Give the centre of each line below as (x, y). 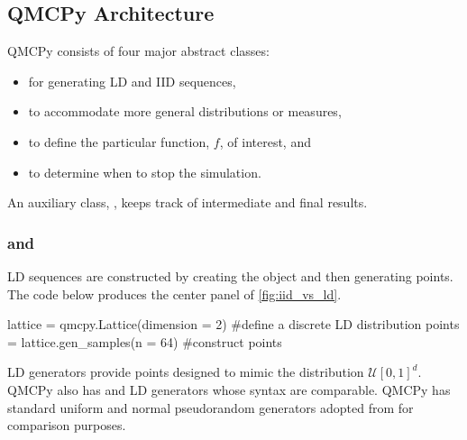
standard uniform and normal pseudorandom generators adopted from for (211, 407)
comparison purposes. (67, 425)
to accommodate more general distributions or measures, (185, 111)
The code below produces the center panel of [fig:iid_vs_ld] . (174, 293)
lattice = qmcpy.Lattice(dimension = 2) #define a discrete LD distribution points (233, 324)
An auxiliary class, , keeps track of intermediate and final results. (188, 202)
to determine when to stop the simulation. (145, 172)
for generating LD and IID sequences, (132, 81)
